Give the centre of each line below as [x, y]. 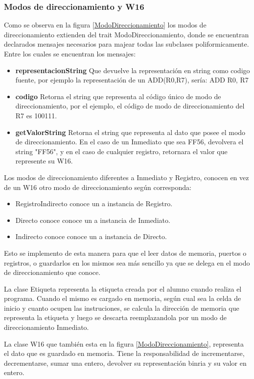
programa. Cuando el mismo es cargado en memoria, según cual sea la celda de [123, 298]
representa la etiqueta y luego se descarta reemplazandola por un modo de [115, 317]
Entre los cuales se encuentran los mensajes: [70, 54]
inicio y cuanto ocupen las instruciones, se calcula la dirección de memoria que [122, 308]
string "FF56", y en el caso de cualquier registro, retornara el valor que [121, 151]
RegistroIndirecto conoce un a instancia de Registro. [94, 203]
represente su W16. [44, 161]
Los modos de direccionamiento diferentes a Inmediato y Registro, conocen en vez [127, 177]
